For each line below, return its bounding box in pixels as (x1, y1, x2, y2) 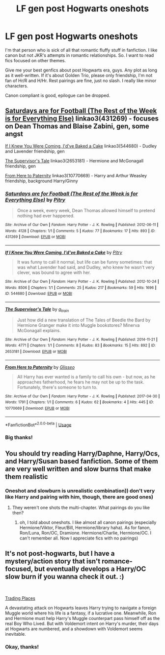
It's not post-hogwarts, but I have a (5, 549, 115, 558)
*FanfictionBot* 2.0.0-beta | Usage (5, 421, 72, 427)
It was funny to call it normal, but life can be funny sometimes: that (17, 259, 152, 265)
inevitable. (5, 631, 26, 637)
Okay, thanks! (5, 643, 39, 650)
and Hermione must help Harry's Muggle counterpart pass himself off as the (5, 615, 160, 621)
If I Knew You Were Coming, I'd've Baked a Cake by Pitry (5, 250, 123, 256)
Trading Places (5, 595, 35, 601)
